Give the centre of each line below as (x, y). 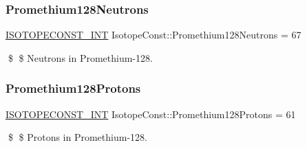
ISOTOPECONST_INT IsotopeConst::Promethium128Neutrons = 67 (153, 35)
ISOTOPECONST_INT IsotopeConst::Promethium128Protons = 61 (151, 114)
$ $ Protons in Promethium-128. (77, 137)
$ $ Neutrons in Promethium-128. (80, 57)
